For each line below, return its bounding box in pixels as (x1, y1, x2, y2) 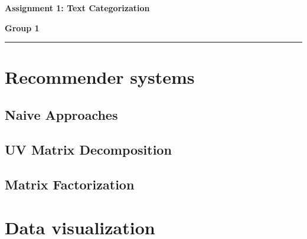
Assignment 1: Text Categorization (5, 2, 150, 14)
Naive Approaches (5, 105, 118, 123)
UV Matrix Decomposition (5, 140, 172, 158)
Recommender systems (5, 65, 195, 89)
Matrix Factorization (5, 175, 135, 193)
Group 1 (5, 21, 40, 34)
